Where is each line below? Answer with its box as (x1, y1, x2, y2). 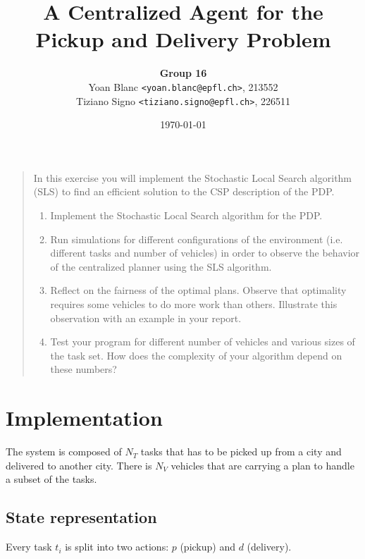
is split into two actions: (65, 539, 169, 554)
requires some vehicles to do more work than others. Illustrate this (50, 296, 338, 311)
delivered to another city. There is (6, 457, 152, 472)
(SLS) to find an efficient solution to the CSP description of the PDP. (33, 184, 335, 199)
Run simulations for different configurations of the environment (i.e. (50, 231, 343, 246)
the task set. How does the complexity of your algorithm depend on (50, 348, 342, 362)
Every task (6, 539, 52, 554)
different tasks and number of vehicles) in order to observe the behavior (50, 245, 360, 260)
